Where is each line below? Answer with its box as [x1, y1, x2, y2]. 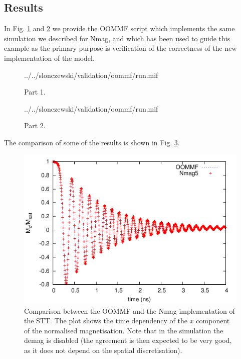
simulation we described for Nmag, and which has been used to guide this [4, 33, 230, 43]
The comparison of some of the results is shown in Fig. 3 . [4, 137, 180, 147]
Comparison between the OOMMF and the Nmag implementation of [24, 305, 235, 316]
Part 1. [24, 86, 46, 97]
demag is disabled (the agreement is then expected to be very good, [24, 335, 232, 345]
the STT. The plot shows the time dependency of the [24, 315, 188, 326]
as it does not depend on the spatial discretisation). [24, 344, 182, 355]
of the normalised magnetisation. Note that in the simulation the [24, 325, 223, 335]
